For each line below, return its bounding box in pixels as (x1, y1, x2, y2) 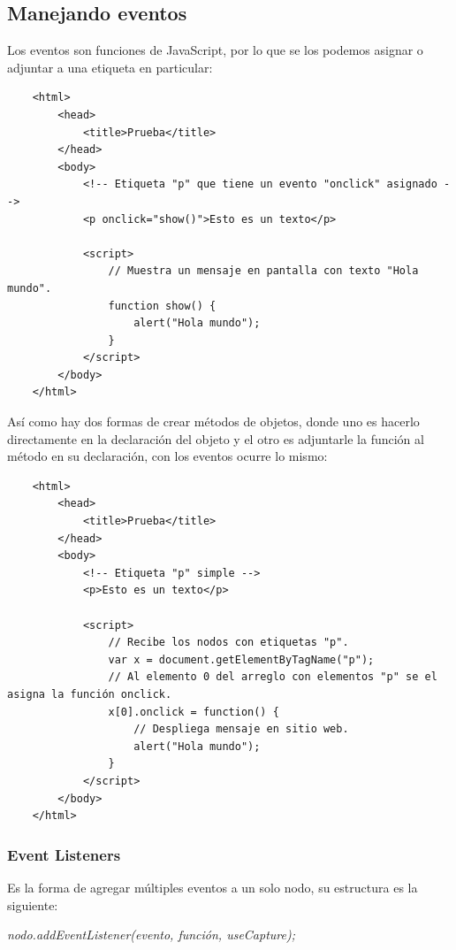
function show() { (108, 299, 217, 312)
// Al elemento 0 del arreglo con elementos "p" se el (108, 670, 437, 684)
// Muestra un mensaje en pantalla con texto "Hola (108, 264, 419, 278)
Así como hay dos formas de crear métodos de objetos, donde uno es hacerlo (7, 412, 420, 431)
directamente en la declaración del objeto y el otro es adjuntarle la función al (7, 429, 424, 448)
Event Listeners (7, 843, 121, 865)
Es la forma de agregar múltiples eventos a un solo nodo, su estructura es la (7, 877, 418, 896)
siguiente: (7, 895, 58, 914)
